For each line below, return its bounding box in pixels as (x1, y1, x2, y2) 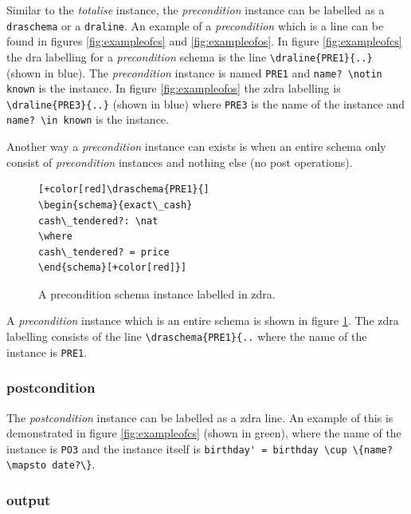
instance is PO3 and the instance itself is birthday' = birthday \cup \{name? (6, 440, 393, 457)
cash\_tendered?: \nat (38, 215, 159, 227)
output (6, 490, 51, 510)
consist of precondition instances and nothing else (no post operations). (6, 153, 353, 170)
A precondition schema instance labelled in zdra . (38, 285, 276, 302)
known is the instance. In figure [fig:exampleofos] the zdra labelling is (6, 80, 341, 97)
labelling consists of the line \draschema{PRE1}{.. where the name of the (6, 328, 367, 345)
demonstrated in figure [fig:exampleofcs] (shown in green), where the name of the (6, 425, 401, 441)
